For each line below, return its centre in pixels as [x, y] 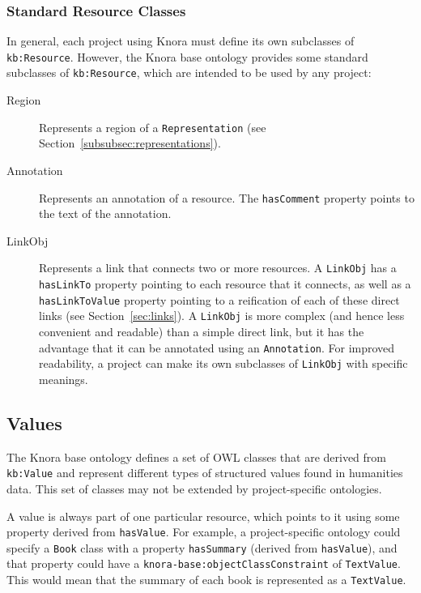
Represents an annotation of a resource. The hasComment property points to [227, 197]
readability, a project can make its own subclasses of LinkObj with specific [223, 363]
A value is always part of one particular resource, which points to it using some [203, 516]
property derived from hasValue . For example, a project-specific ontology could [204, 532]
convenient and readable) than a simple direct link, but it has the [202, 332]
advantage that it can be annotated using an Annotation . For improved [217, 347]
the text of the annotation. [105, 213]
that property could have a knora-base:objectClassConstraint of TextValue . [204, 563]
